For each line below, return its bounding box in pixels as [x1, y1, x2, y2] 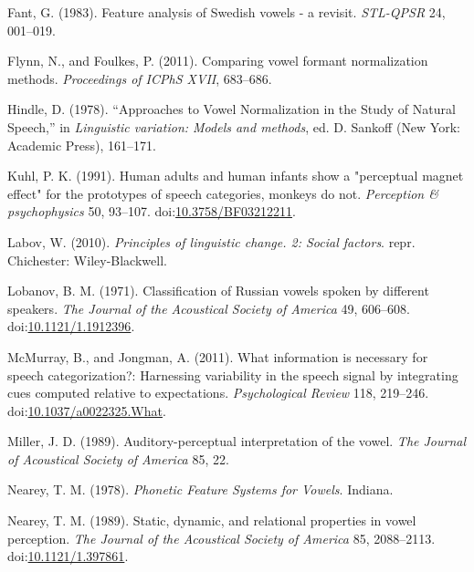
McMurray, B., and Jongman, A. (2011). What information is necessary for [7, 347, 428, 366]
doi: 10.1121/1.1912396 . [7, 317, 135, 336]
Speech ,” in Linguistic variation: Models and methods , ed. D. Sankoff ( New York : [7, 117, 460, 136]
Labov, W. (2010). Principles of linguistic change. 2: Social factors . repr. [7, 232, 416, 251]
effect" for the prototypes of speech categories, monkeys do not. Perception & [7, 183, 438, 203]
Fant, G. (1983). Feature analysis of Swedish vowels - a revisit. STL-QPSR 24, [7, 3, 446, 21]
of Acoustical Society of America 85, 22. [7, 449, 229, 468]
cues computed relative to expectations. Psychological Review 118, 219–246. [7, 383, 429, 402]
